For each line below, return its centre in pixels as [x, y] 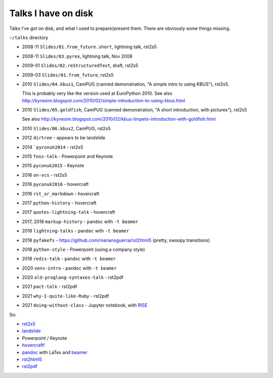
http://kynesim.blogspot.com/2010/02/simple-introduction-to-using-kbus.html [104, 100]
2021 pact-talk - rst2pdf [50, 287]
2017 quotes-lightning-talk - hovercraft [69, 212]
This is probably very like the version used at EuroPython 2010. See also [97, 93]
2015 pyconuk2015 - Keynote [53, 166]
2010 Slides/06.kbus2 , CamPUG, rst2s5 [66, 128]
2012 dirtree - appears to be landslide [64, 138]
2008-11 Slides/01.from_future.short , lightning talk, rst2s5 [89, 47]
